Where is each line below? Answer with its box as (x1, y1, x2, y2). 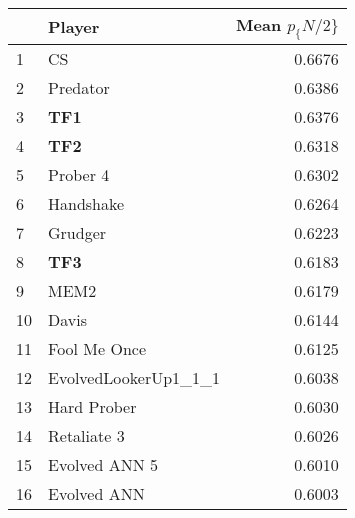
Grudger (48, 221, 107, 245)
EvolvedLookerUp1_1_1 (48, 366, 221, 390)
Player (48, 15, 100, 39)
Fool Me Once (48, 337, 147, 361)
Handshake (48, 192, 125, 216)
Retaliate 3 (48, 424, 125, 448)
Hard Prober (48, 395, 137, 419)
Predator (48, 76, 110, 100)
